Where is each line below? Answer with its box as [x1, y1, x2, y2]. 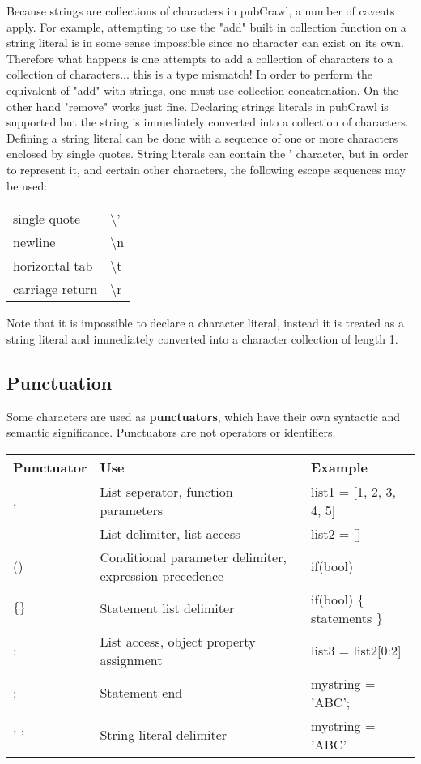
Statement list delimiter [100, 599, 235, 618]
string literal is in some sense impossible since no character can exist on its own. [6, 34, 404, 51]
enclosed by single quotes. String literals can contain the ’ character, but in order [6, 145, 409, 162]
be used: [6, 177, 48, 194]
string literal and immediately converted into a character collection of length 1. [6, 330, 398, 347]
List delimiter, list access [100, 523, 240, 543]
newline [13, 233, 56, 252]
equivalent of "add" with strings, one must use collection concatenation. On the [6, 81, 399, 98]
